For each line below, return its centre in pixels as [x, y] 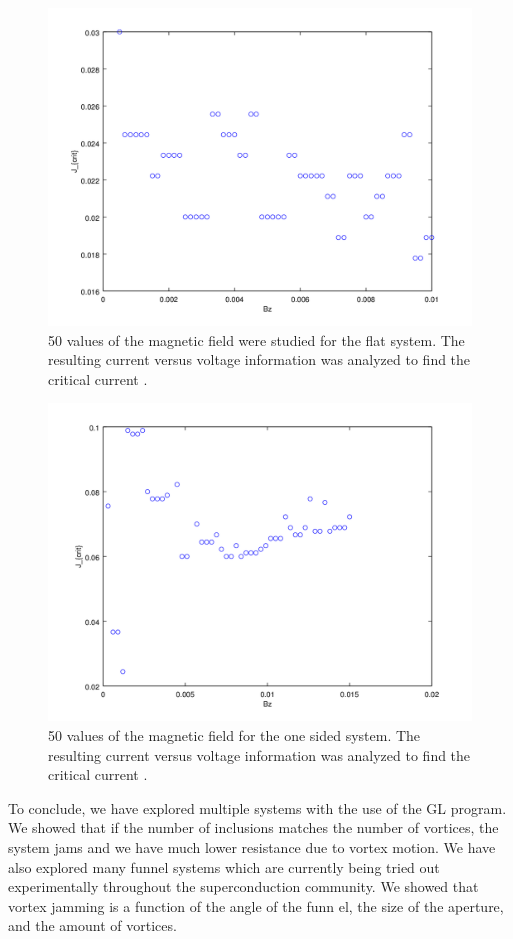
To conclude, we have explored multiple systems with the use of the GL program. [257, 807]
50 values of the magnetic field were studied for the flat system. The [256, 339]
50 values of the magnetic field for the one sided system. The [234, 734]
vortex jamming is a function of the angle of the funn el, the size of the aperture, [256, 905]
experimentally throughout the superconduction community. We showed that [243, 886]
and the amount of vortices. [92, 925]
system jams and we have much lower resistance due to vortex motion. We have [252, 846]
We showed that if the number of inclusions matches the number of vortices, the [253, 827]
